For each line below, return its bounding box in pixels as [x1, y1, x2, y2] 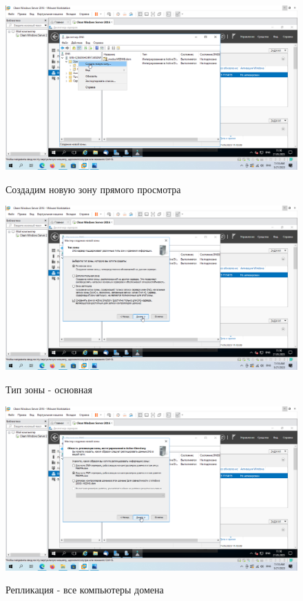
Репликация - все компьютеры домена [6, 582, 164, 597]
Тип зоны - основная [6, 382, 92, 396]
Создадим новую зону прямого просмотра [6, 181, 181, 196]
